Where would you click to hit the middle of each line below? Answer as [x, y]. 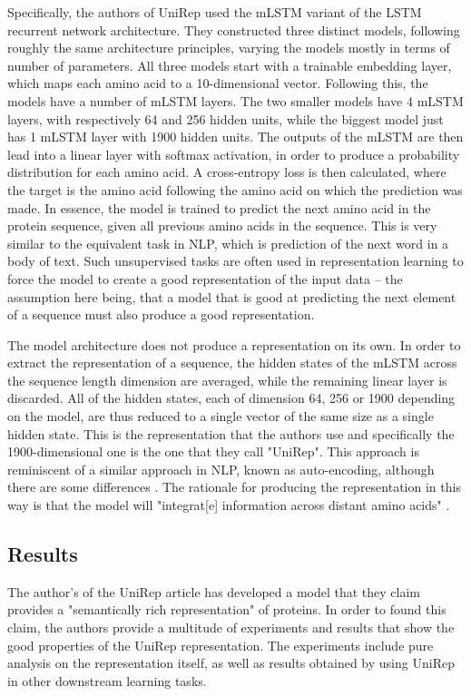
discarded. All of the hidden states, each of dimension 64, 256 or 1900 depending [231, 398]
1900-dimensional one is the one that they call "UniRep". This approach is [213, 451]
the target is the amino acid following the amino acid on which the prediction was [235, 189]
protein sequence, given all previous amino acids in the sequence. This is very [222, 225]
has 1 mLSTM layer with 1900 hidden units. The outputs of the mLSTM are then [235, 137]
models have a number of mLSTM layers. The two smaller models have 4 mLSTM [235, 100]
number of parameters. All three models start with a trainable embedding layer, [230, 65]
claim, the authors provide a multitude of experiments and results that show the [231, 627]
